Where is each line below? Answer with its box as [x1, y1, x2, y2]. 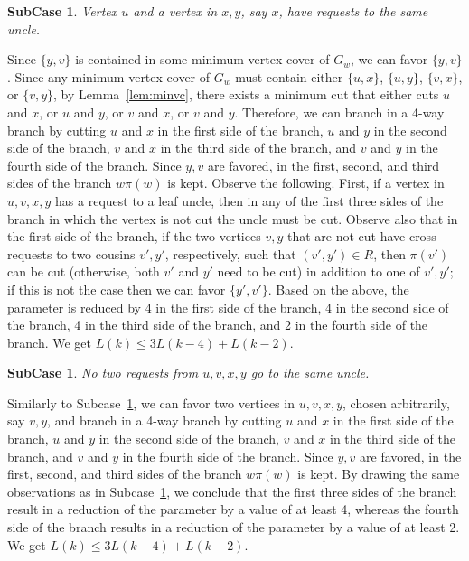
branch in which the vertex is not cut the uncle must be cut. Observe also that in [7, 209, 458, 228]
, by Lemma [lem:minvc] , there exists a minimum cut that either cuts [53, 85, 439, 104]
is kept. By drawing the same [297, 464, 460, 483]
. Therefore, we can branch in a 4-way [234, 102, 445, 121]
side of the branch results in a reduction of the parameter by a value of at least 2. [7, 518, 460, 537]
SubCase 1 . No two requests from [7, 363, 199, 382]
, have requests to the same [278, 2, 428, 20]
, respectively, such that [164, 244, 296, 263]
